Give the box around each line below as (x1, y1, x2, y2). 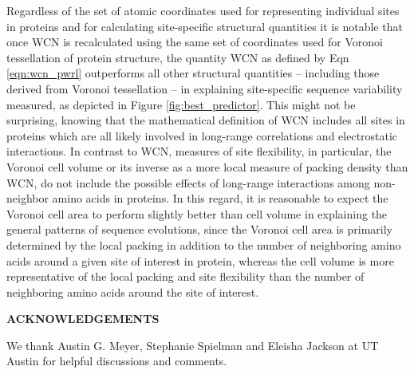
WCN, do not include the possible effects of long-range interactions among (6, 174, 370, 191)
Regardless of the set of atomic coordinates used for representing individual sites (6, 2, 400, 18)
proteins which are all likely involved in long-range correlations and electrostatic (6, 127, 398, 144)
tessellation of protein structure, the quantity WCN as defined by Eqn (6, 49, 349, 65)
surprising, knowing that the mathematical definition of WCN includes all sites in (6, 112, 405, 128)
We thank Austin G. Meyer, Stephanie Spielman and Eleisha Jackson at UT (6, 337, 379, 353)
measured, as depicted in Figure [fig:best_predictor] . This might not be (6, 96, 356, 112)
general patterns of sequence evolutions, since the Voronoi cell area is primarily (6, 221, 392, 238)
